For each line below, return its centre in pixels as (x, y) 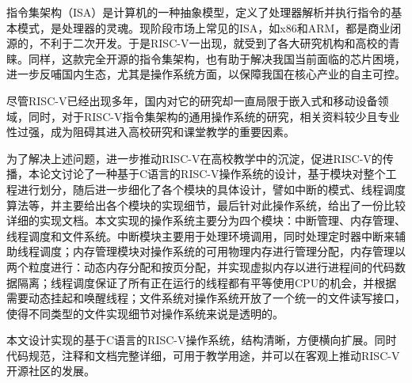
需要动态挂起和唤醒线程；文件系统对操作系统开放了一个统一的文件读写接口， (206, 298)
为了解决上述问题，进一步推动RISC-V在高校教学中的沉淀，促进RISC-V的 (195, 158)
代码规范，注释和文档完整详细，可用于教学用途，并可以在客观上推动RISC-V (203, 355)
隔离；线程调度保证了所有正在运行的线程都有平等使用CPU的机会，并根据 (207, 282)
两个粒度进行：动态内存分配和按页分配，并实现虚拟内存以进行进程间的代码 (200, 266)
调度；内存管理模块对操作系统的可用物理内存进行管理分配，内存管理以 (222, 251)
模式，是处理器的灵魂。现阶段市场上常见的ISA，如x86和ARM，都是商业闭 (209, 27)
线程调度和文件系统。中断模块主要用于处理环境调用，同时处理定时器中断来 (200, 235)
